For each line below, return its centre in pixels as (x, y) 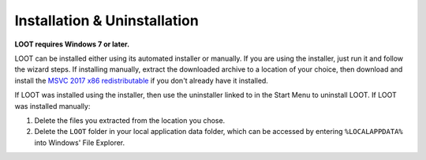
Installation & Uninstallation (106, 20)
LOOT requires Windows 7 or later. (72, 44)
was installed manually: (52, 106)
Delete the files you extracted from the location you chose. (130, 120)
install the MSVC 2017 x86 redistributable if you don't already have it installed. (141, 80)
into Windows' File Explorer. (80, 143)
